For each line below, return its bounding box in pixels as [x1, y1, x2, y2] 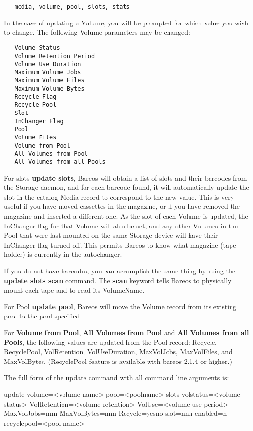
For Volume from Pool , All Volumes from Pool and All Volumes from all [4, 327, 249, 337]
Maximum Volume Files [14, 77, 84, 84]
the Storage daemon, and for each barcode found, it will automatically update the [4, 182, 249, 192]
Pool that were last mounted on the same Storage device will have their [4, 230, 218, 240]
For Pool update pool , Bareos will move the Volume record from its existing [4, 301, 236, 311]
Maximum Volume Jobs [14, 68, 81, 76]
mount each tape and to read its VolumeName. [4, 285, 145, 295]
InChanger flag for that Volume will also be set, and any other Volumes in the [4, 220, 238, 230]
